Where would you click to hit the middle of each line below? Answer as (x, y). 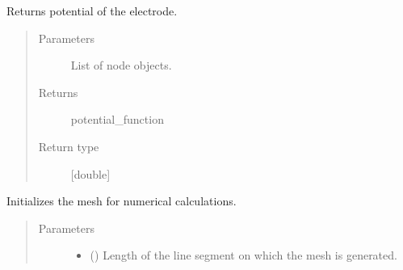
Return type (69, 146)
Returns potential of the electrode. (92, 11)
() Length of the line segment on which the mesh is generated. (243, 255)
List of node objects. (121, 65)
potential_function (117, 119)
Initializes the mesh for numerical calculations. (122, 201)
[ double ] (90, 173)
